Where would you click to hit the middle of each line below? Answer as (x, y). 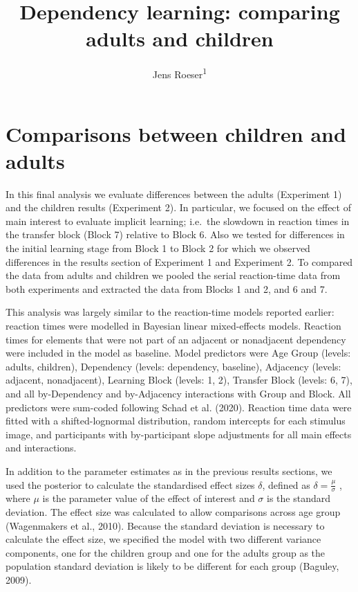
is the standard (298, 498)
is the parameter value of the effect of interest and (149, 498)
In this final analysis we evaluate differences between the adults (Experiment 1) (174, 194)
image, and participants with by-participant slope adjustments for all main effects (179, 434)
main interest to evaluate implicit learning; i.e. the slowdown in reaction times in (178, 221)
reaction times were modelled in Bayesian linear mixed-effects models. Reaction (173, 326)
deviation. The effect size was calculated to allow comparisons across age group (173, 511)
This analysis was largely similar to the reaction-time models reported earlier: (170, 312)
